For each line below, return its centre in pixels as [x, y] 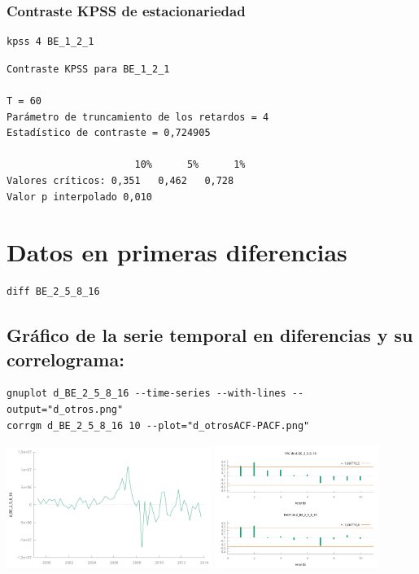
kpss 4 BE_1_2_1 [50, 42]
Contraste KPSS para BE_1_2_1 [88, 69]
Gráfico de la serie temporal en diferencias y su [210, 335]
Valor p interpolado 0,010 [79, 197]
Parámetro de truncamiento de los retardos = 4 [138, 117]
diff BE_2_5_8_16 [53, 292]
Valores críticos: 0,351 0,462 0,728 [120, 180]
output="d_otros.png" [65, 410]
